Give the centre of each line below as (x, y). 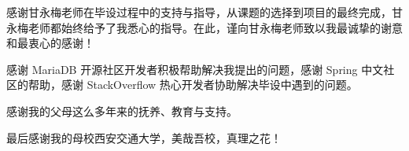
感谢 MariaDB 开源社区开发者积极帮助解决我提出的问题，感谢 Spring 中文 (195, 69)
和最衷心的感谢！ (50, 43)
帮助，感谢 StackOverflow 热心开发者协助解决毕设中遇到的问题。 (193, 85)
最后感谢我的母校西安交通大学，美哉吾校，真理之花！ (144, 137)
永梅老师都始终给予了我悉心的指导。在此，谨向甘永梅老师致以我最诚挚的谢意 (204, 27)
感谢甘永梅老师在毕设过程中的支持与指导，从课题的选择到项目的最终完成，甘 (204, 12)
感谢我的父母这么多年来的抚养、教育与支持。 (122, 110)
